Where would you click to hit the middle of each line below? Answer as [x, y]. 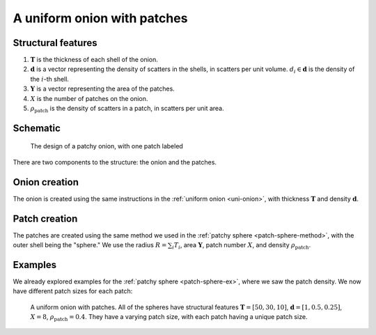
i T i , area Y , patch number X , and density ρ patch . [241, 246]
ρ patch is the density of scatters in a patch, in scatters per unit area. [127, 109]
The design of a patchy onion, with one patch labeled [107, 146]
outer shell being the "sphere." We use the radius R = [90, 245]
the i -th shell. [50, 79]
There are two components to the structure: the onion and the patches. [115, 162]
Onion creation [46, 182]
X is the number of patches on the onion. [89, 98]
